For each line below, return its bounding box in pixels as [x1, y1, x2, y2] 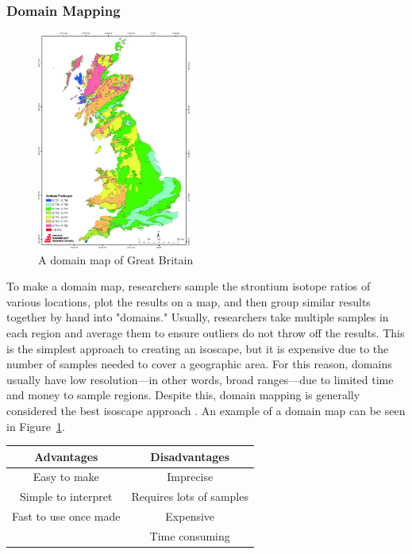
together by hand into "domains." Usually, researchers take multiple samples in [6, 309, 389, 325]
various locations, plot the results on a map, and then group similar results [6, 293, 371, 310]
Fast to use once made [12, 508, 121, 525]
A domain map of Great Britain [38, 251, 194, 267]
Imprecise [167, 468, 214, 485]
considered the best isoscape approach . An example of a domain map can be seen [6, 402, 406, 418]
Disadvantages [150, 448, 230, 464]
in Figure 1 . [6, 417, 65, 434]
